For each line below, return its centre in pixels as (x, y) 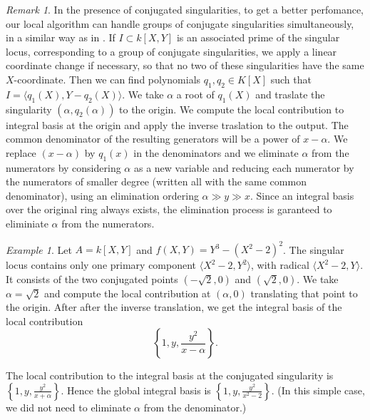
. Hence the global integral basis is (136, 390)
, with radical (280, 265)
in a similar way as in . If (61, 37)
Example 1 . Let (39, 249)
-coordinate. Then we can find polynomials (107, 79)
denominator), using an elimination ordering (102, 195)
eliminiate (27, 223)
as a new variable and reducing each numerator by (244, 167)
